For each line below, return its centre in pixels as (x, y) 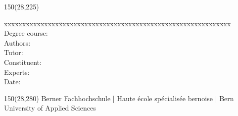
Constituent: (23, 62)
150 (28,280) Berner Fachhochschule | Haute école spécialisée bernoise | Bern (119, 98)
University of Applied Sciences (50, 108)
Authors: (17, 42)
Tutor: (14, 52)
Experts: (17, 72)
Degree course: (26, 33)
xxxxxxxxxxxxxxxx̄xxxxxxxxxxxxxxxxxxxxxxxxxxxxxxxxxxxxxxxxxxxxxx (118, 23)
